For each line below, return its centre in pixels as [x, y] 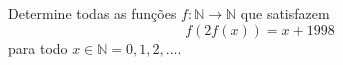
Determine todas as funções [92, 13]
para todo [38, 47]
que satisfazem [285, 13]
